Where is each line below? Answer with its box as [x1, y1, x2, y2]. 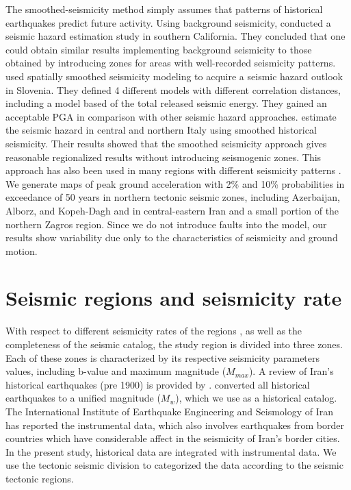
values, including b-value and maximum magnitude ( [5, 364, 226, 378]
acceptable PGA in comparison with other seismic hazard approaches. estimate [5, 109, 337, 123]
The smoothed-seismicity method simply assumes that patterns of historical [5, 2, 323, 16]
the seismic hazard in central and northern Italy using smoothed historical [5, 123, 317, 137]
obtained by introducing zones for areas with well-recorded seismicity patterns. [5, 56, 336, 70]
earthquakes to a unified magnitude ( [5, 391, 161, 405]
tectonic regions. [5, 471, 74, 485]
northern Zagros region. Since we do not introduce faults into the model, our [5, 217, 327, 231]
